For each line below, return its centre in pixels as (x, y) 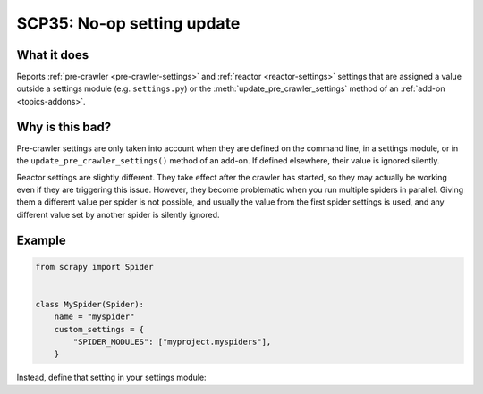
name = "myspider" (94, 317)
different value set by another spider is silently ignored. (118, 214)
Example (41, 240)
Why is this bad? (64, 126)
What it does (53, 55)
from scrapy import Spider (94, 267)
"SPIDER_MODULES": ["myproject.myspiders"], (172, 342)
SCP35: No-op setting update (128, 23)
